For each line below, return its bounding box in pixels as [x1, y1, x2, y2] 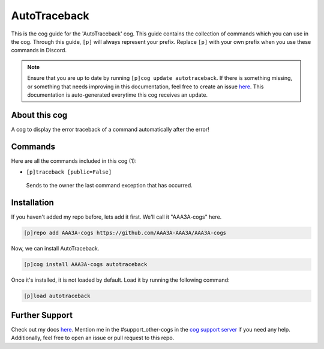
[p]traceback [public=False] [26, 169, 112, 175]
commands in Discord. [11, 47, 67, 54]
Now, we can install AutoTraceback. [11, 245, 100, 252]
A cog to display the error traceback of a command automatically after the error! [11, 126, 209, 133]
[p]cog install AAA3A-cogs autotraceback [23, 261, 148, 268]
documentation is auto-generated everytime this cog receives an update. [27, 91, 208, 99]
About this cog [11, 110, 68, 120]
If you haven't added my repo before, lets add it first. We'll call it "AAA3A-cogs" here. [11, 213, 222, 220]
